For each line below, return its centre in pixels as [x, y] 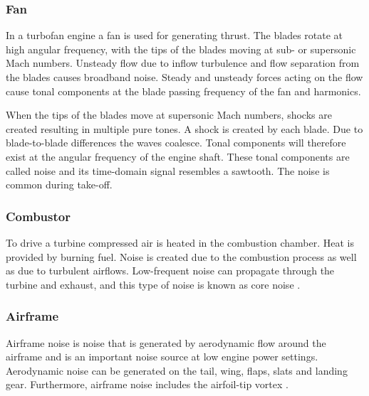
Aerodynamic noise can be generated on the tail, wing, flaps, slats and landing [177, 370]
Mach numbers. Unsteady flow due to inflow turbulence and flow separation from [183, 63]
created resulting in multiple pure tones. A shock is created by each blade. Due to [184, 128]
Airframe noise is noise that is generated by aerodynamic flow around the [166, 342]
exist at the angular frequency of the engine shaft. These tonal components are [178, 156]
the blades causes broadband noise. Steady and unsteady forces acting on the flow [184, 77]
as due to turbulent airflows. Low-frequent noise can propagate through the [170, 271]
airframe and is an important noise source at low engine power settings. [162, 357]
